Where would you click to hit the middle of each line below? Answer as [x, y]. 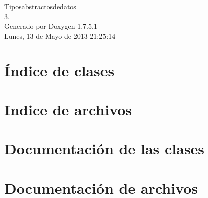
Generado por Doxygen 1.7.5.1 [51, 26]
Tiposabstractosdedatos [40, 6]
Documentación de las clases [105, 149]
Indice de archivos [68, 109]
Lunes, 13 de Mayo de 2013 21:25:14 [60, 35]
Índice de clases [59, 70]
